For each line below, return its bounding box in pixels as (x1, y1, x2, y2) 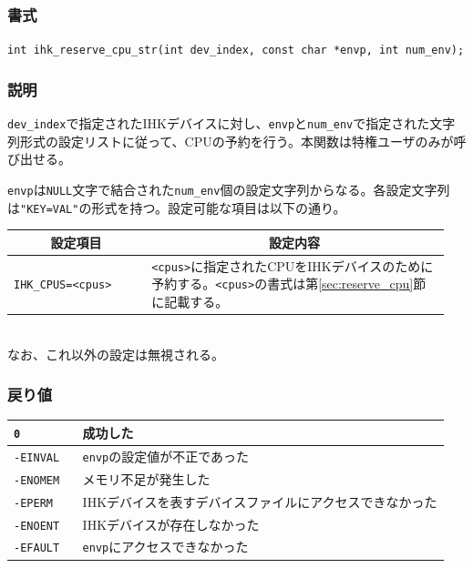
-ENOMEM (14, 473, 60, 487)
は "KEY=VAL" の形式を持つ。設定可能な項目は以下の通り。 (7, 198, 346, 217)
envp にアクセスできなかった (82, 537, 249, 556)
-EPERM (14, 496, 53, 510)
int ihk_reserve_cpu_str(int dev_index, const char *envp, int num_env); (7, 44, 465, 57)
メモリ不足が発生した (82, 469, 211, 488)
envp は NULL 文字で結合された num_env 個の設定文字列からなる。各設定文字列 (7, 179, 450, 198)
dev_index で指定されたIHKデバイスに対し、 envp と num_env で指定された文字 (7, 114, 456, 133)
